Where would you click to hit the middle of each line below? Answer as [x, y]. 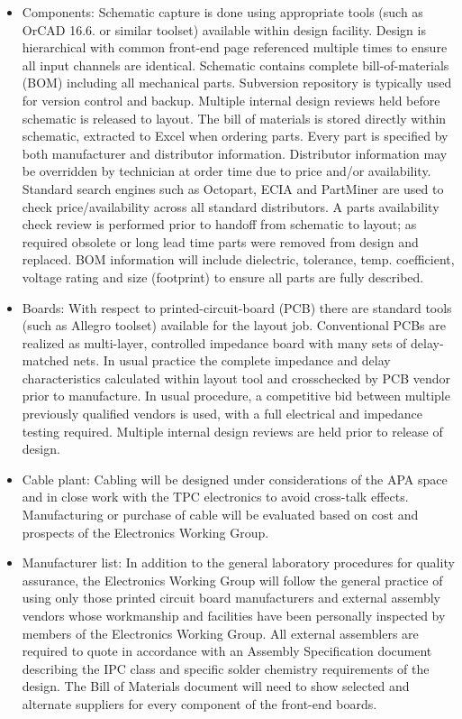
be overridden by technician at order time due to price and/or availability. [226, 171]
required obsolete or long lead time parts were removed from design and [220, 241]
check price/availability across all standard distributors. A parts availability [231, 206]
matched [45, 360]
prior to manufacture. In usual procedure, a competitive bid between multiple [236, 396]
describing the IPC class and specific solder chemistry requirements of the [226, 668]
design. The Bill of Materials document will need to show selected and [216, 686]
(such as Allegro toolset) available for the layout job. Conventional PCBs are [234, 325]
